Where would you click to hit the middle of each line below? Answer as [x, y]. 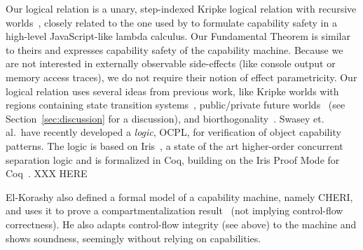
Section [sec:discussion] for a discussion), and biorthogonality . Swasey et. [165, 118]
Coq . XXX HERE [47, 173]
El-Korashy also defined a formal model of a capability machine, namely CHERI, [179, 196]
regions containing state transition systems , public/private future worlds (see [176, 105]
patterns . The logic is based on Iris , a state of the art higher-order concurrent [174, 145]
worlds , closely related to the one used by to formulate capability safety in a [171, 22]
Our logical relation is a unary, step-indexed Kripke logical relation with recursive [181, 8]
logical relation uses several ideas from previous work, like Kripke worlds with [172, 91]
